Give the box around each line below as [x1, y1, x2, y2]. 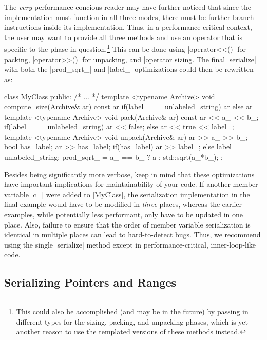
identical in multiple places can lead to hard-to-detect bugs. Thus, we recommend [4, 229, 261, 240]
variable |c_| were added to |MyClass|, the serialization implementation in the [4, 188, 250, 199]
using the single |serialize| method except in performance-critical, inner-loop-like [4, 239, 256, 250]
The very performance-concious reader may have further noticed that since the [4, 2, 251, 12]
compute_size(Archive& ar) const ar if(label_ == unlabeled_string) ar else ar [4, 101, 253, 111]
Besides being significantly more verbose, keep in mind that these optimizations [4, 168, 255, 179]
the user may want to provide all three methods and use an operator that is [4, 31, 243, 42]
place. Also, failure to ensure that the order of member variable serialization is [4, 219, 251, 230]
